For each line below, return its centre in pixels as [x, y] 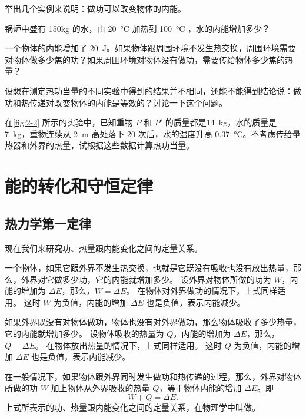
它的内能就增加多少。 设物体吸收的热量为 [84, 334]
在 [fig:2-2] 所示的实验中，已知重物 [69, 122]
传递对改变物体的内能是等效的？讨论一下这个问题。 [128, 102]
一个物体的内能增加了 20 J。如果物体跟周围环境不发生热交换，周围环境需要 [150, 48]
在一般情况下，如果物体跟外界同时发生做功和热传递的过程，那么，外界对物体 [153, 376]
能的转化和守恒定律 [79, 186]
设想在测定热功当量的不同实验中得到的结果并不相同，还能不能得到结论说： [149, 90]
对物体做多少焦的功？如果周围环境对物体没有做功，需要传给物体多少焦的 [145, 59]
